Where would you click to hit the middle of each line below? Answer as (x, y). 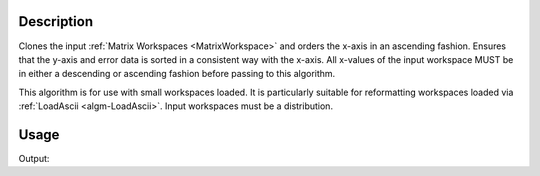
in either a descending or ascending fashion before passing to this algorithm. (177, 74)
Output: (34, 158)
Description (56, 21)
